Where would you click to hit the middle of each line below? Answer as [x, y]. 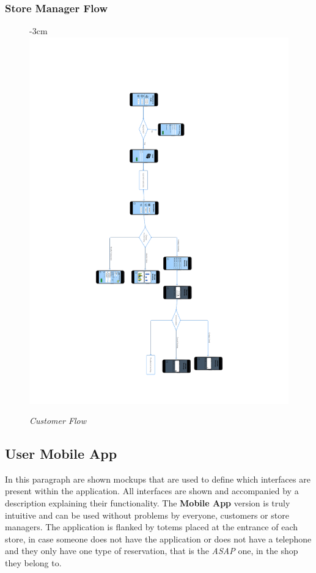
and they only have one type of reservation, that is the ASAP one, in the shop [152, 551]
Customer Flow [58, 421]
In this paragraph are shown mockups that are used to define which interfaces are [158, 479]
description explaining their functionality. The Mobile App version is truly [148, 503]
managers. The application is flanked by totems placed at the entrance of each [151, 527]
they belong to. [33, 563]
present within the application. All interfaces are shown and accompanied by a [152, 491]
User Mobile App [61, 454]
